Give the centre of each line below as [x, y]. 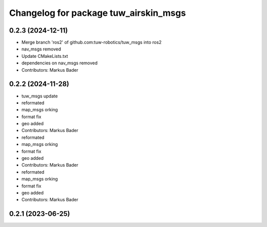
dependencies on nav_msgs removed [60, 63]
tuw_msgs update [40, 96]
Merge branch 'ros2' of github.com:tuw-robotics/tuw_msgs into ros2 [91, 43]
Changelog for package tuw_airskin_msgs [98, 13]
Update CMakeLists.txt [45, 56]
